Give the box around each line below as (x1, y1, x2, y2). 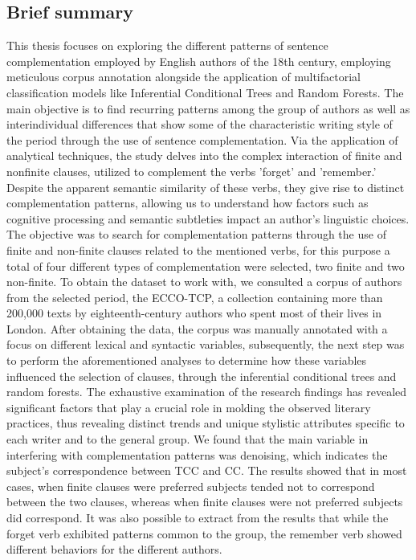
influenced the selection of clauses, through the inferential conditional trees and (6, 367, 397, 384)
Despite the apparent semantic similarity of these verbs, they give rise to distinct (6, 178, 405, 195)
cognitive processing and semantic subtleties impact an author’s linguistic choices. (6, 210, 410, 227)
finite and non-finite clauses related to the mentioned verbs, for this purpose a (6, 241, 390, 258)
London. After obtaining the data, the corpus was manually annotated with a (6, 320, 388, 337)
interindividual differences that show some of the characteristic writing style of (6, 116, 393, 133)
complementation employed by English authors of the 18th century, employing (6, 52, 391, 69)
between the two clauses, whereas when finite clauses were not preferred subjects (6, 493, 403, 510)
